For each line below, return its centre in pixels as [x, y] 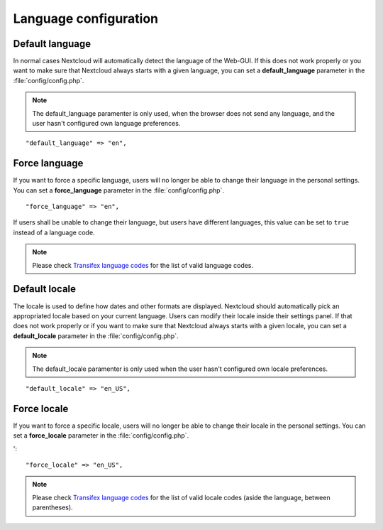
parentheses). [53, 507]
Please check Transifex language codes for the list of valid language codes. [143, 265]
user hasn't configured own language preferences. [106, 124]
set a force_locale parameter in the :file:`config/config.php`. [101, 436]
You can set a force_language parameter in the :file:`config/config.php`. [119, 190]
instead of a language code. [54, 232]
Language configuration [86, 18]
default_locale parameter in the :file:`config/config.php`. [96, 336]
